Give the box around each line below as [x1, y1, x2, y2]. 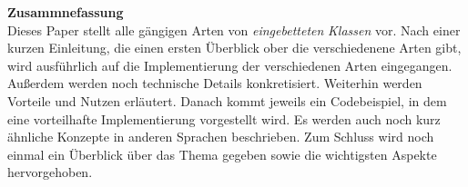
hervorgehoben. [7, 162, 93, 182]
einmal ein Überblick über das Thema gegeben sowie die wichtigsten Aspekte [7, 144, 437, 163]
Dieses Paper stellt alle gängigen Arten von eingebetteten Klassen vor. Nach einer [7, 20, 461, 39]
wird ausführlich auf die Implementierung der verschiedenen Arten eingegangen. [7, 55, 453, 74]
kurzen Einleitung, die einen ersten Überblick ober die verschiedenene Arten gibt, [7, 38, 462, 57]
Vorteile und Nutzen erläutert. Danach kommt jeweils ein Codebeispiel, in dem [7, 91, 447, 110]
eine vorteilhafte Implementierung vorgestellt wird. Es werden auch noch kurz [7, 109, 441, 128]
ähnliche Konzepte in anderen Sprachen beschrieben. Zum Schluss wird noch [7, 127, 434, 146]
